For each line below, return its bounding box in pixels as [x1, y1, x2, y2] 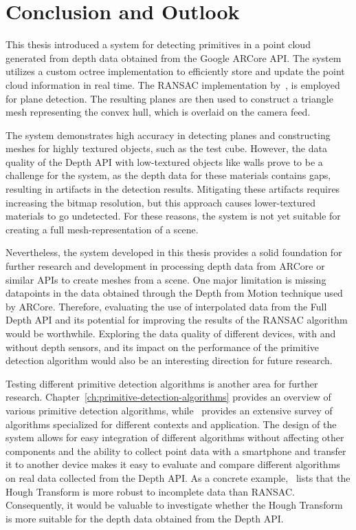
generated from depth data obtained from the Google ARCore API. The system [5, 50, 342, 65]
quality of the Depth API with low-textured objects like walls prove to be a [5, 154, 323, 169]
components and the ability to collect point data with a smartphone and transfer [5, 443, 346, 458]
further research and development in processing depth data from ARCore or [5, 259, 325, 273]
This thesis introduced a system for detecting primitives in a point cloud [5, 37, 311, 52]
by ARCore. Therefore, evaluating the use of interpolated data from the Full [5, 299, 327, 313]
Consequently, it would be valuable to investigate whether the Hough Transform [5, 498, 343, 512]
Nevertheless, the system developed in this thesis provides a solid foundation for [5, 245, 342, 259]
